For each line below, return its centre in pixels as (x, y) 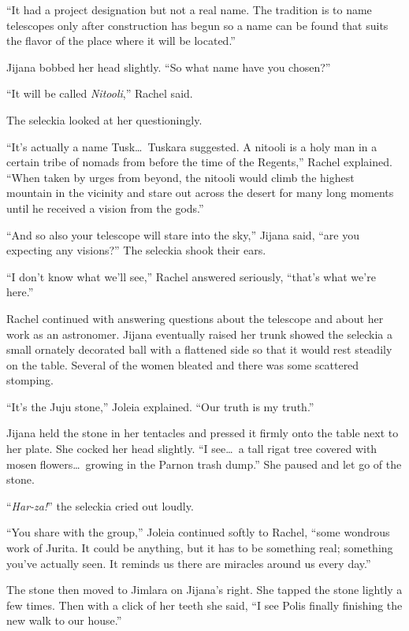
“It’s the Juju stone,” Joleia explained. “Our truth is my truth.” (160, 406)
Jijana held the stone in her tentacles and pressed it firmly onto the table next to (203, 433)
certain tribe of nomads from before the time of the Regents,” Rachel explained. (199, 162)
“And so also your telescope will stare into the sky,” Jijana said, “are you (183, 234)
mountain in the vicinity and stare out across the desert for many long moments (200, 193)
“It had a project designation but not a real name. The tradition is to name (189, 9)
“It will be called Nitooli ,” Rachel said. (100, 93)
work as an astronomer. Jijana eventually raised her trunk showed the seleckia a (200, 334)
